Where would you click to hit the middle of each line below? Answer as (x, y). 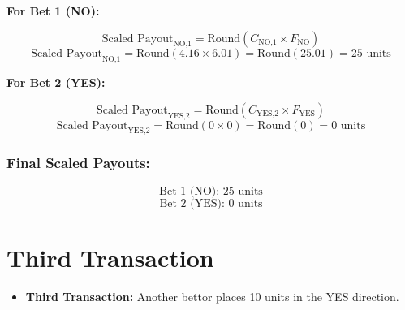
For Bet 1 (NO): (53, 11)
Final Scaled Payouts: (78, 163)
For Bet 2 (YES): (56, 82)
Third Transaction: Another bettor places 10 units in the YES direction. (212, 296)
